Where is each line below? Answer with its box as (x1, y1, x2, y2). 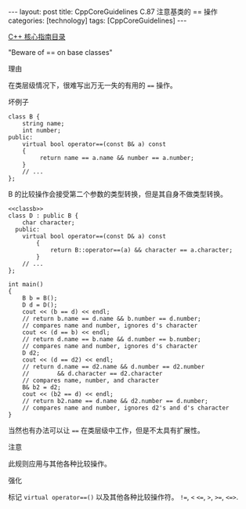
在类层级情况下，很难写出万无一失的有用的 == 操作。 (8, 81, 178, 89)
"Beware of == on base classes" (8, 48, 113, 56)
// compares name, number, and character (22, 376, 159, 384)
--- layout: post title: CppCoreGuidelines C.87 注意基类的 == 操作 (8, 7, 218, 16)
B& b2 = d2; (22, 384, 61, 391)
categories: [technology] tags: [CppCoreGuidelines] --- (8, 16, 187, 25)
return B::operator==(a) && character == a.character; (49, 246, 233, 254)
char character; (22, 219, 76, 227)
